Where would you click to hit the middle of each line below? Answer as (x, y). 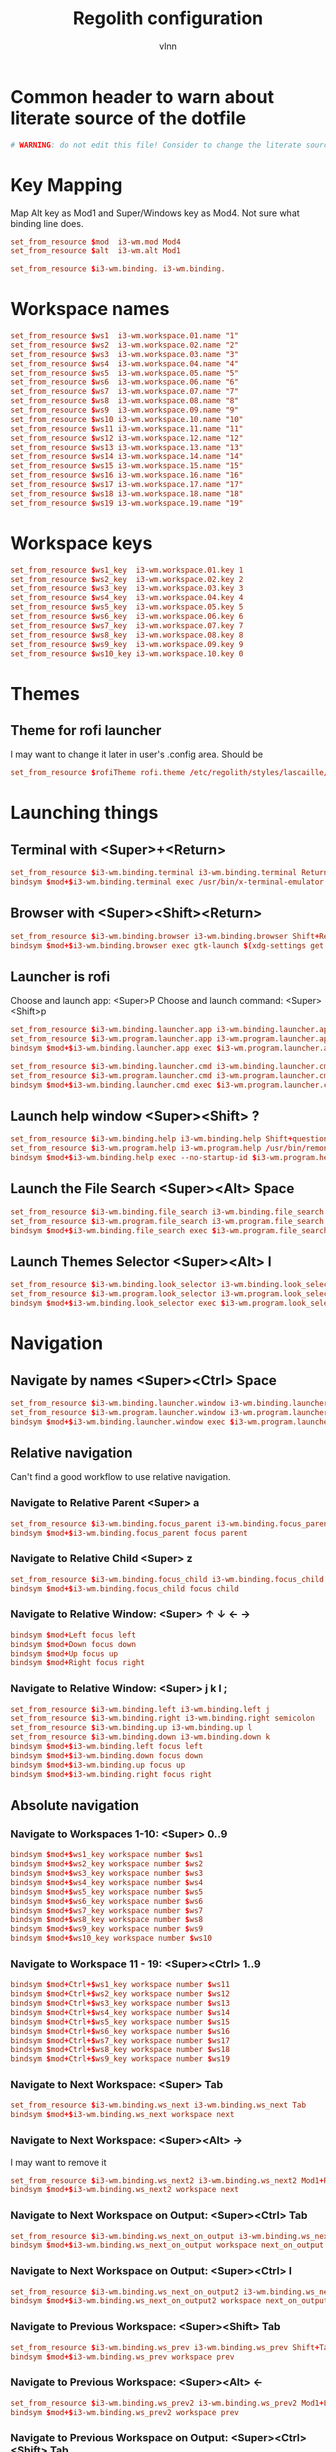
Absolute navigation (75, 1805)
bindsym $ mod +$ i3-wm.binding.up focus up (98, 1765)
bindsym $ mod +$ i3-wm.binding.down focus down (106, 1755)
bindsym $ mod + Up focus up (64, 1653)
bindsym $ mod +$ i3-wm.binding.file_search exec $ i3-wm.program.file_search (169, 1230)
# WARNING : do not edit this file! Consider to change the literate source (171, 145)
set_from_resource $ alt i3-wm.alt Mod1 (96, 251)
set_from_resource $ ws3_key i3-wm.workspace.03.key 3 (127, 588)
